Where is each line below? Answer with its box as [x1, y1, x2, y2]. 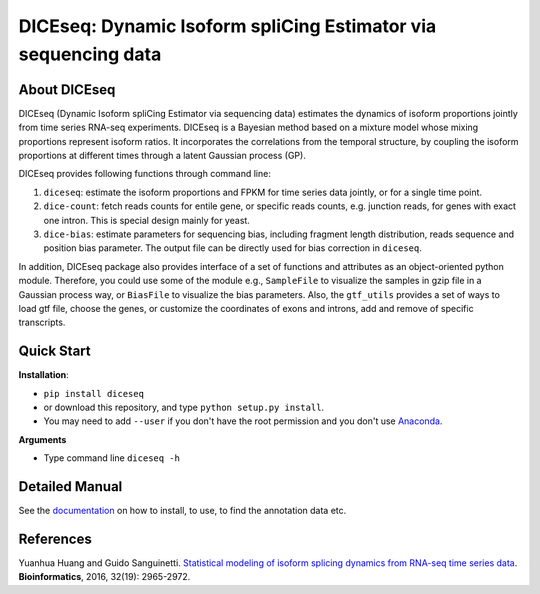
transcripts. [18, 316, 66, 329]
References [18, 530, 92, 547]
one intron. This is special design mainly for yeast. [43, 214, 250, 226]
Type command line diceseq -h [43, 452, 180, 464]
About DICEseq [18, 81, 116, 98]
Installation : [18, 369, 69, 381]
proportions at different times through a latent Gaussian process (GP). [18, 150, 307, 162]
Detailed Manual [18, 478, 123, 495]
